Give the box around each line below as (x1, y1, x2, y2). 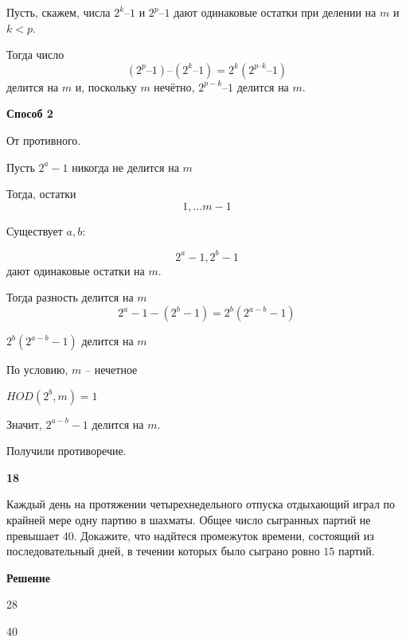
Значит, (6, 415, 42, 432)
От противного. (6, 131, 81, 148)
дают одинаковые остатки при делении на (174, 4, 377, 20)
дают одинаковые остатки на (6, 262, 145, 278)
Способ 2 (6, 105, 53, 122)
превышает (6, 527, 60, 543)
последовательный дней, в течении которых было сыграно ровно (6, 543, 320, 559)
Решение (6, 569, 50, 586)
